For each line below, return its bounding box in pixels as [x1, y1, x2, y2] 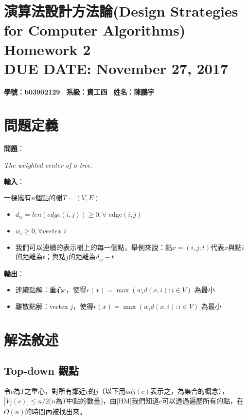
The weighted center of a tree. [4, 160, 92, 170]
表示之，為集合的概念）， [150, 386, 229, 396]
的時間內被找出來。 [25, 406, 87, 416]
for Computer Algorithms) [4, 20, 186, 40]
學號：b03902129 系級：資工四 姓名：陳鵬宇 [4, 86, 155, 96]
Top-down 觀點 [4, 363, 79, 378]
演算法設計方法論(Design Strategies [4, 1, 238, 21]
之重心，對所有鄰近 [24, 386, 86, 396]
